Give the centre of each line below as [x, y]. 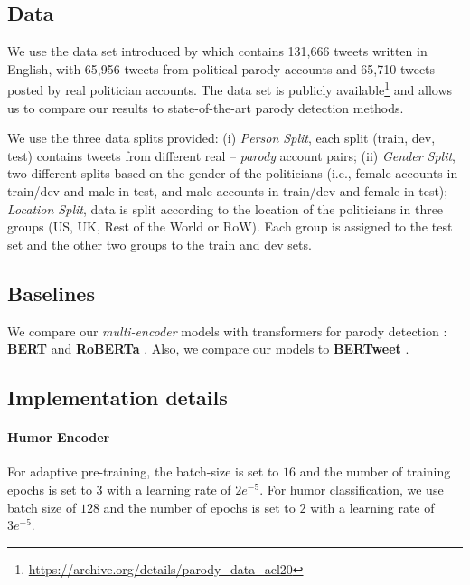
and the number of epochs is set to [199, 507]
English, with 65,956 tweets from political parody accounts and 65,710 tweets [221, 68]
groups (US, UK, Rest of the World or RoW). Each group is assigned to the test [230, 226]
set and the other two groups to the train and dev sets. [160, 244]
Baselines [51, 292]
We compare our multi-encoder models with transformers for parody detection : [227, 330]
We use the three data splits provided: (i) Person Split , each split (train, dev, [221, 138]
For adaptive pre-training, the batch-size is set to [143, 472]
